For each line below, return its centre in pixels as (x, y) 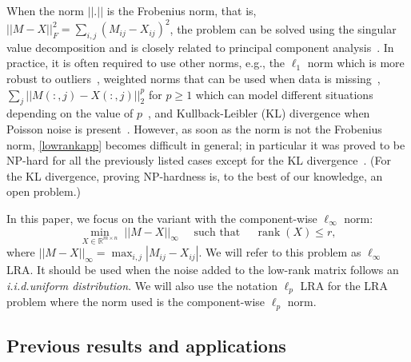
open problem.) (44, 191)
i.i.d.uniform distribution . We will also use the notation (142, 285)
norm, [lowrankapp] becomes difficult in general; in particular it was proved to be (206, 144)
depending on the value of (70, 113)
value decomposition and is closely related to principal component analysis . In (200, 47)
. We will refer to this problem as (280, 252)
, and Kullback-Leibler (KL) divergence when (259, 113)
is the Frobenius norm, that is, (182, 10)
